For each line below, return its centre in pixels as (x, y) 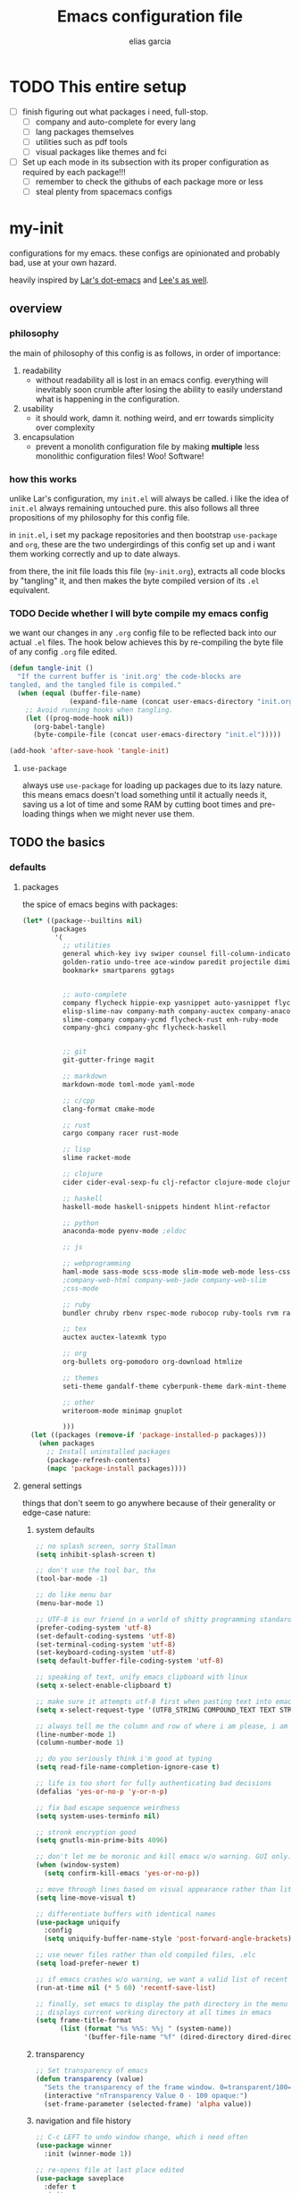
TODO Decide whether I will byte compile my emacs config (139, 614)
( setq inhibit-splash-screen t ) (96, 1554)
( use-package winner (74, 2146)
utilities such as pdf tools (81, 141)
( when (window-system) (78, 1865)
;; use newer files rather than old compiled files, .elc (146, 1955)
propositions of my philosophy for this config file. (100, 518)
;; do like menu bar (74, 1595)
